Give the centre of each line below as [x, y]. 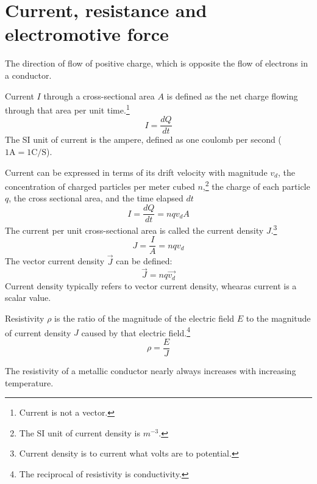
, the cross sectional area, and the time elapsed [96, 198]
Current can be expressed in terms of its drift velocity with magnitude [136, 172]
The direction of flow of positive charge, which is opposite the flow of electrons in [157, 63]
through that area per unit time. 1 [67, 109]
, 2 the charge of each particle [256, 185]
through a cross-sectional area [99, 96]
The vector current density [55, 261]
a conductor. [28, 75]
